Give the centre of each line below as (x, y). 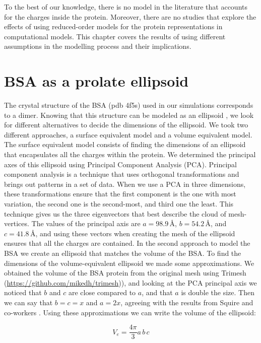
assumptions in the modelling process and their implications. (98, 46)
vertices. (17, 223)
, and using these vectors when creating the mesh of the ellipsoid (135, 233)
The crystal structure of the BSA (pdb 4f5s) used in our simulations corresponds (129, 105)
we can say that (28, 302)
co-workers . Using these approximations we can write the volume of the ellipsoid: (130, 312)
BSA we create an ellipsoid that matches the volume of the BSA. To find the (123, 253)
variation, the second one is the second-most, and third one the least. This (119, 204)
